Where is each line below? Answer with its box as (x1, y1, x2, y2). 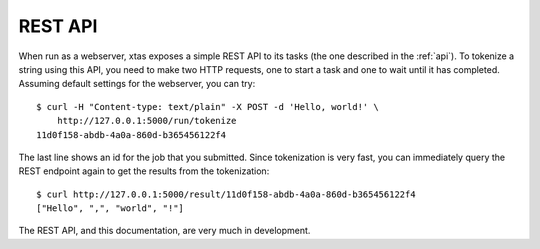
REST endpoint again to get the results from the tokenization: (18, 165, 270, 177)
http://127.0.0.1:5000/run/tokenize (56, 115, 237, 127)
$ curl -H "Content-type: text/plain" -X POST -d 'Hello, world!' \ (36, 101, 379, 112)
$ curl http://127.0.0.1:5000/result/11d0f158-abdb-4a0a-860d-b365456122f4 (36, 188, 416, 200)
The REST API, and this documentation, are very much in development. (18, 225, 311, 237)
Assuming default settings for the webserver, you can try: (18, 78, 256, 90)
